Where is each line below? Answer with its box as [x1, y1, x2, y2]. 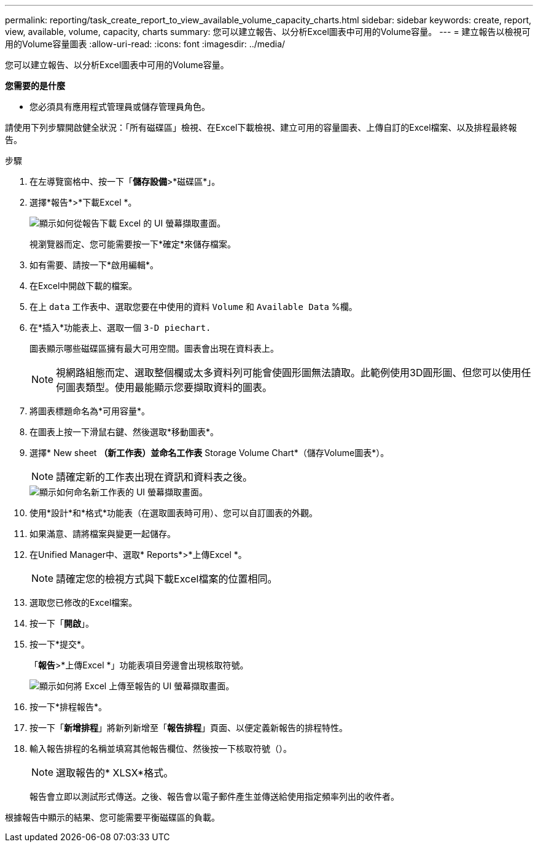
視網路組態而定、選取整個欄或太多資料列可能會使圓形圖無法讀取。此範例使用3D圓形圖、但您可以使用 [56, 366, 521, 379]
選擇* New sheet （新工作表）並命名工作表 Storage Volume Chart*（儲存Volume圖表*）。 [29, 447, 389, 458]
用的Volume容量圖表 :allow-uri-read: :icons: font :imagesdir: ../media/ [5, 39, 286, 49]
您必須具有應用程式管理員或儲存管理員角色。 [29, 101, 210, 112]
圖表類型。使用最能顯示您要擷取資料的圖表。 [66, 381, 273, 393]
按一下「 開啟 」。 [29, 618, 94, 628]
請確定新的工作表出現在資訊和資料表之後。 [56, 471, 253, 483]
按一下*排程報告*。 [29, 702, 107, 712]
